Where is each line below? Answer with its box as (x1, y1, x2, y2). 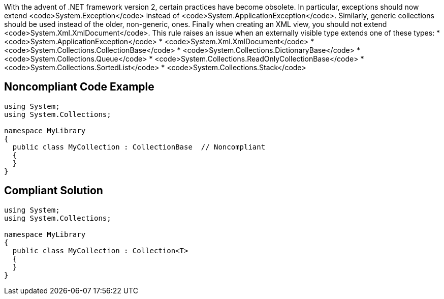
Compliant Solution (4, 184, 103, 197)
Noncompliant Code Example (4, 80, 154, 94)
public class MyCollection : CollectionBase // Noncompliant (12, 142, 266, 151)
